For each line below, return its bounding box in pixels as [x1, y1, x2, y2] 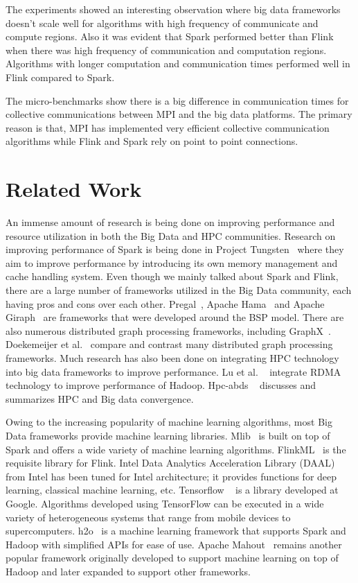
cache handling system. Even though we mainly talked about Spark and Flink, [6, 269, 339, 284]
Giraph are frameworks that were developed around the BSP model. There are [6, 310, 344, 324]
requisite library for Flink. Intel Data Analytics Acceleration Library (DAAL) [6, 455, 335, 470]
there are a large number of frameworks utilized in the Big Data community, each [6, 283, 352, 297]
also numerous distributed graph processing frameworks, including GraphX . [6, 323, 331, 338]
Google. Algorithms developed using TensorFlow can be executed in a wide [6, 496, 324, 510]
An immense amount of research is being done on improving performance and [6, 215, 335, 229]
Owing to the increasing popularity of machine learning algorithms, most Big [6, 415, 332, 429]
